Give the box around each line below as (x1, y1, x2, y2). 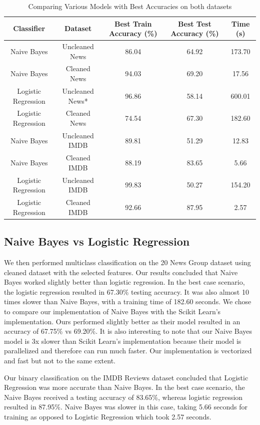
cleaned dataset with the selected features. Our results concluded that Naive (4, 267, 238, 277)
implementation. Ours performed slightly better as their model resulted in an (4, 316, 240, 326)
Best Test (178, 18, 211, 29)
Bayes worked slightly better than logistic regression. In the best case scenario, (4, 277, 245, 287)
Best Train (114, 18, 152, 29)
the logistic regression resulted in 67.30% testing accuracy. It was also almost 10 (4, 286, 249, 297)
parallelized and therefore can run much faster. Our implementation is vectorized (4, 345, 252, 356)
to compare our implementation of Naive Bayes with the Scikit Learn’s (4, 306, 221, 316)
